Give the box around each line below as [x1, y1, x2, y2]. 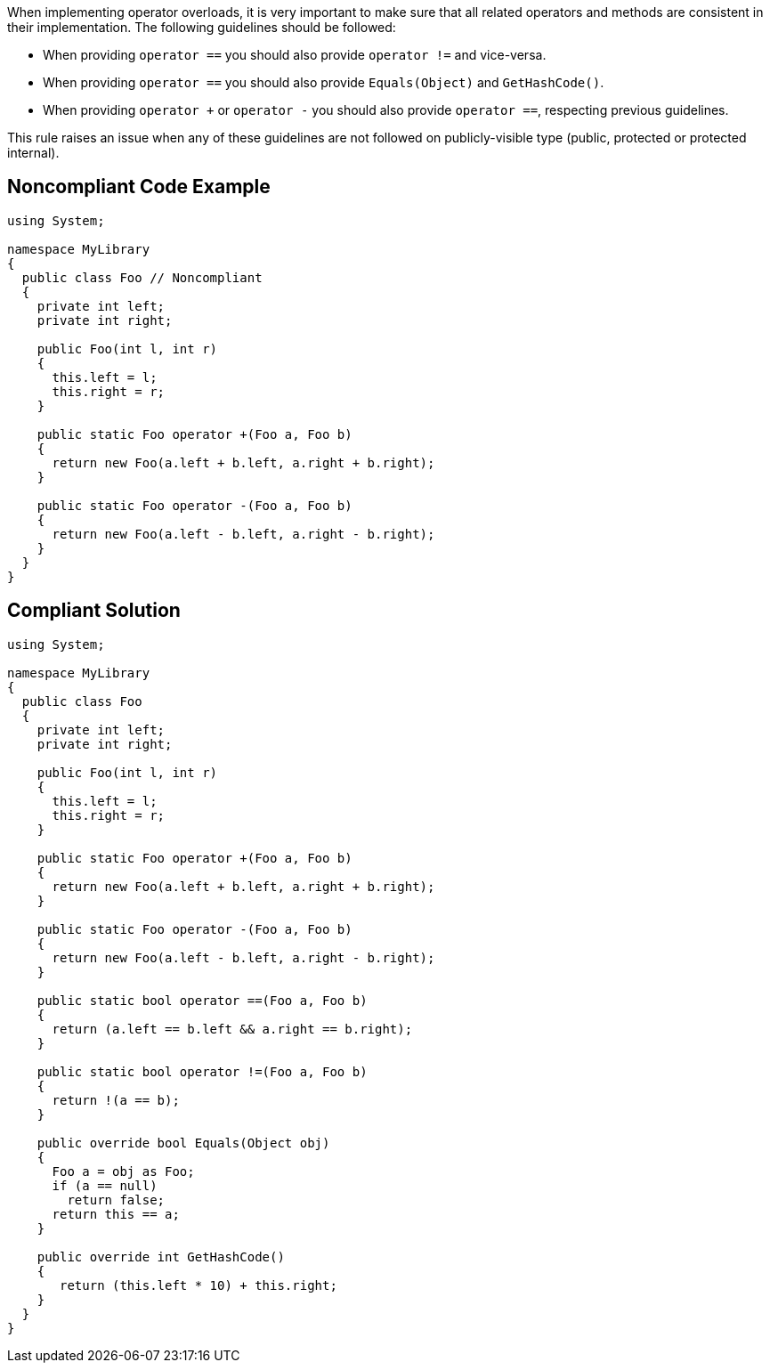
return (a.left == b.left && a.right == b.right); [52, 1021, 413, 1036]
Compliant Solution [7, 599, 181, 622]
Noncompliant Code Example [7, 175, 271, 199]
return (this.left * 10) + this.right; [60, 1277, 337, 1293]
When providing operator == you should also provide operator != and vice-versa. [43, 47, 547, 62]
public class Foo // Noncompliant [21, 270, 263, 285]
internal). [7, 145, 60, 160]
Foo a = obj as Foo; [52, 1163, 195, 1179]
